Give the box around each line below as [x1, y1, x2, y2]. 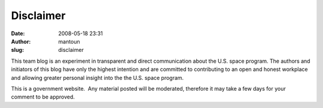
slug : [11, 47, 24, 54]
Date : [11, 30, 25, 37]
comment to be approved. [11, 93, 75, 101]
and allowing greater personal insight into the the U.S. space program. [11, 74, 184, 81]
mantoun [58, 38, 80, 45]
